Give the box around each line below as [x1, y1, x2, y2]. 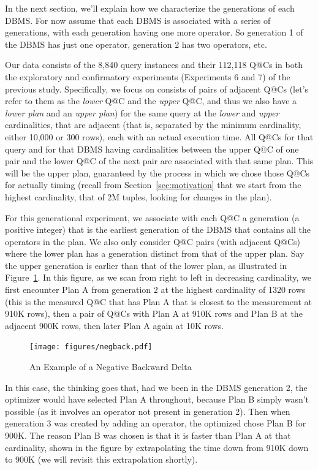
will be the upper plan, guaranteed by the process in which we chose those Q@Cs [5, 166, 310, 179]
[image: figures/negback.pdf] [29, 343, 153, 352]
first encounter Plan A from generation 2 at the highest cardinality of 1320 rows [5, 283, 306, 296]
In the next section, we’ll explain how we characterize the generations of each [5, 2, 295, 14]
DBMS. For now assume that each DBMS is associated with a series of [5, 13, 271, 26]
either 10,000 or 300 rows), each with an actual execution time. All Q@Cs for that [5, 130, 314, 143]
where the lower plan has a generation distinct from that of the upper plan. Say [5, 247, 305, 260]
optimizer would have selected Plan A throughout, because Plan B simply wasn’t [5, 393, 309, 406]
